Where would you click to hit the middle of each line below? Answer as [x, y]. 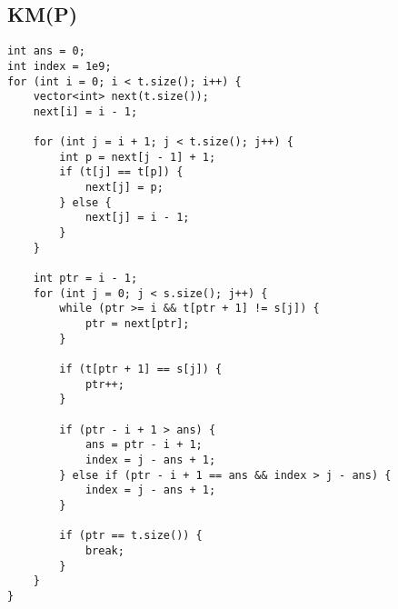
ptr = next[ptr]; [137, 324]
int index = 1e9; [60, 66]
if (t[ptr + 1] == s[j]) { [141, 369]
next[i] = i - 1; [85, 111]
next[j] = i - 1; [137, 218]
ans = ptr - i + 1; [144, 445]
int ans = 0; [46, 51]
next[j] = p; [124, 188]
